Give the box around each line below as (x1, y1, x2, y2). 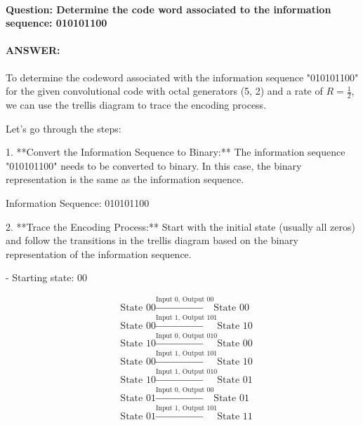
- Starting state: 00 (6, 270, 88, 285)
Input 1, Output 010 (155, 368, 218, 376)
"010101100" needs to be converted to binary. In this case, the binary (6, 158, 302, 173)
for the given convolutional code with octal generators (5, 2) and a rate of (6, 83, 323, 98)
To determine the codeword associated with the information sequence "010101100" (6, 69, 359, 84)
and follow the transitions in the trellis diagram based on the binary (6, 233, 299, 248)
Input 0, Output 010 (155, 332, 218, 339)
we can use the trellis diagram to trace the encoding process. (6, 97, 267, 112)
